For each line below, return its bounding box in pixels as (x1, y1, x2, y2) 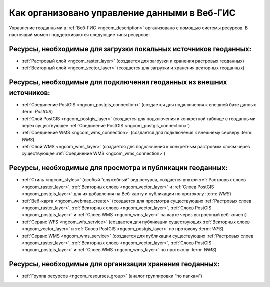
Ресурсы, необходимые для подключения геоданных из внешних (9, 78, 227, 87)
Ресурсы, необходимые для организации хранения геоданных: (9, 260, 220, 268)
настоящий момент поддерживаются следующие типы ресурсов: (9, 31, 150, 37)
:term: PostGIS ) (21, 109, 53, 115)
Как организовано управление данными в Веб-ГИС (9, 7, 236, 18)
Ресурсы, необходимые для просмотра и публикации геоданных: (9, 164, 228, 172)
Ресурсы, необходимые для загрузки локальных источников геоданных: (9, 45, 252, 53)
